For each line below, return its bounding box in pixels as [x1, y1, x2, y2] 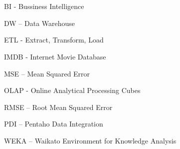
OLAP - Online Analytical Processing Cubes [4, 85, 141, 95]
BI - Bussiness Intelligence [4, 1, 84, 11]
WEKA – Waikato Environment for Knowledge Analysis [4, 135, 177, 145]
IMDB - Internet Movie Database [4, 51, 106, 61]
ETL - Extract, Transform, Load [4, 34, 104, 45]
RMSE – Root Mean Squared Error [4, 101, 113, 112]
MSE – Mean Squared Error [4, 68, 90, 78]
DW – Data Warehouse [4, 17, 75, 28]
